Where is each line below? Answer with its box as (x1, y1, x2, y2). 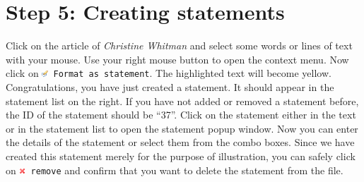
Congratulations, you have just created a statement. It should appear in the (6, 79, 334, 94)
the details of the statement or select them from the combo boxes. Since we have (6, 135, 355, 150)
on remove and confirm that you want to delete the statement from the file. (6, 162, 344, 177)
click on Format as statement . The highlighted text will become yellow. (6, 66, 331, 80)
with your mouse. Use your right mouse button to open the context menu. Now (6, 51, 349, 66)
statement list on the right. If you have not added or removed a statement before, (6, 93, 359, 108)
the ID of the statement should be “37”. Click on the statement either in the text (6, 107, 356, 122)
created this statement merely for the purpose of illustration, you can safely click (6, 148, 356, 163)
